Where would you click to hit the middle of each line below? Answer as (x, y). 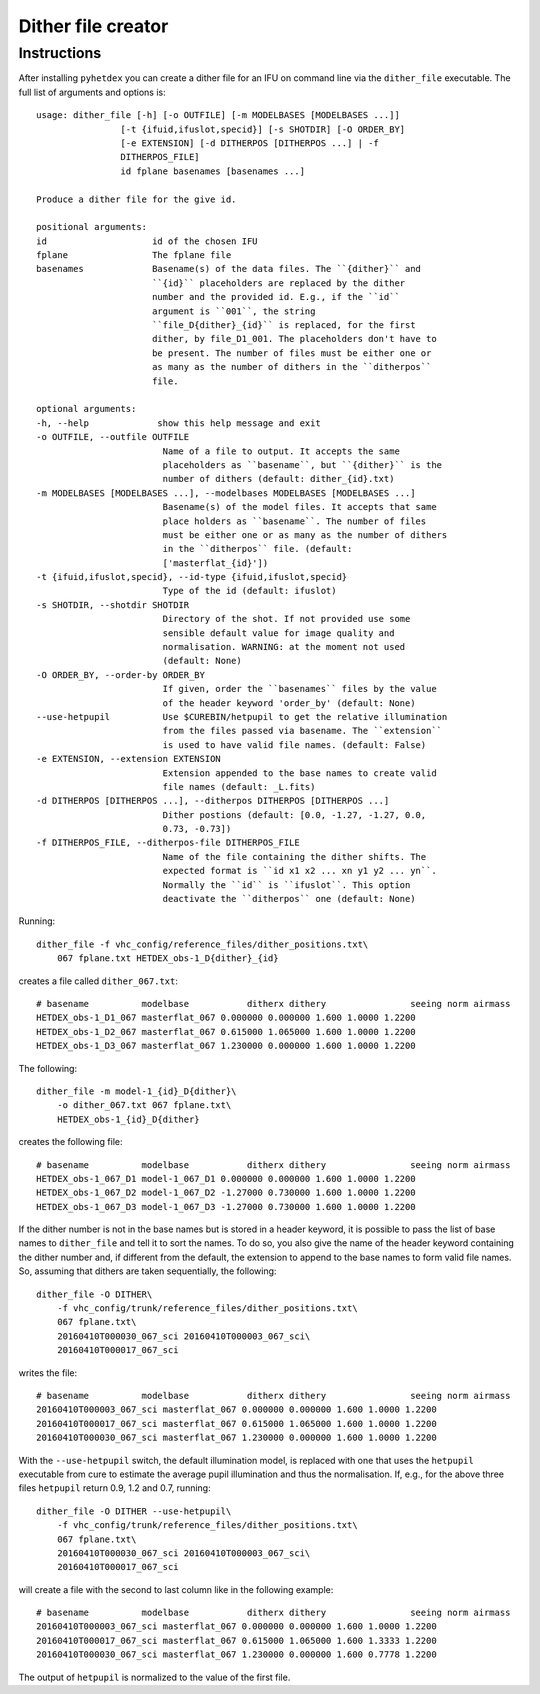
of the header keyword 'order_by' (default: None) (289, 703)
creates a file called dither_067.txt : (98, 981)
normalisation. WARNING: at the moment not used (284, 647)
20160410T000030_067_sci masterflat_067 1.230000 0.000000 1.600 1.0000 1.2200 (236, 1438)
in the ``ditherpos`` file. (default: (257, 549)
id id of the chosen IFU (147, 241)
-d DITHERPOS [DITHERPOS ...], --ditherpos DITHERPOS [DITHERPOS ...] (213, 801)
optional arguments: (86, 409)
